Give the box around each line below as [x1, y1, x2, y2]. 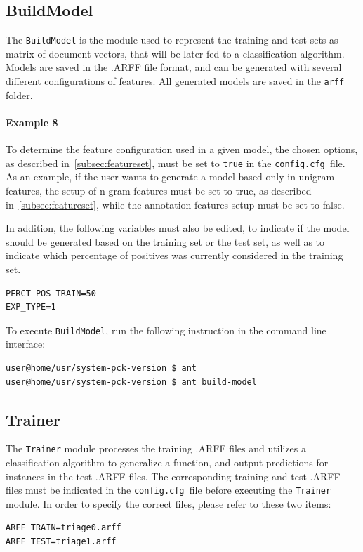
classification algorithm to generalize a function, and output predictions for [6, 454, 329, 469]
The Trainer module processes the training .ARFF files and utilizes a [6, 441, 306, 456]
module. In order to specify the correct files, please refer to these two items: [6, 496, 331, 511]
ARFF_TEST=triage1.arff [6, 537, 117, 547]
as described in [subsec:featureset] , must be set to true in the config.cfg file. [6, 155, 345, 170]
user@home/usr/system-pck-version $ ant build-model [6, 376, 257, 387]
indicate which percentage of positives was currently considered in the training [6, 248, 343, 263]
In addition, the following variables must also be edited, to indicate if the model [6, 221, 350, 235]
